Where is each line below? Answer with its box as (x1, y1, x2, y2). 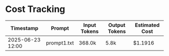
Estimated (135, 21, 160, 28)
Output (108, 21, 126, 28)
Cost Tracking (5, 3, 65, 15)
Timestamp (10, 24, 39, 31)
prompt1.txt (46, 39, 74, 46)
